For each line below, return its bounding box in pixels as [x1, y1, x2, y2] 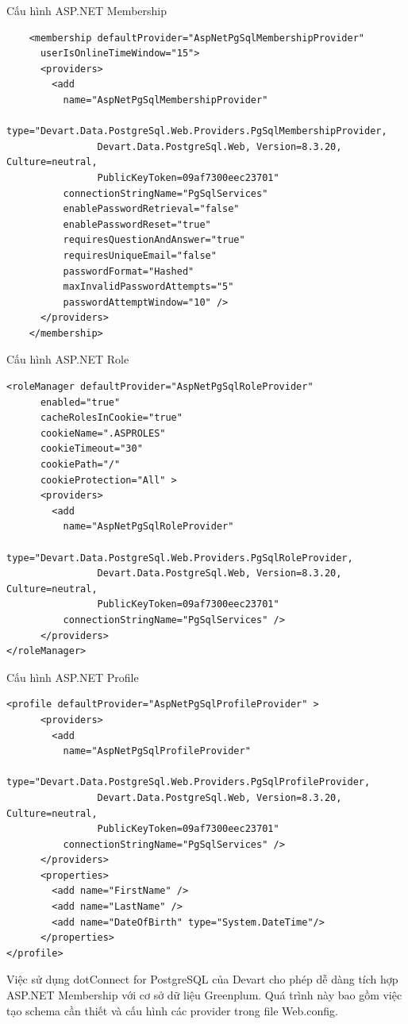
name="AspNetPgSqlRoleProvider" [63, 521, 234, 533]
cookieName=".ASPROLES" [40, 427, 166, 439]
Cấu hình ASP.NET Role [6, 351, 129, 368]
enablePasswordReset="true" [63, 218, 211, 230]
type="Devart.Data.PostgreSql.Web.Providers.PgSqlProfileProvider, [6, 776, 371, 788]
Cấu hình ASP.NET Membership [6, 2, 167, 18]
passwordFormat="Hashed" [63, 265, 194, 277]
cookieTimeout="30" [40, 443, 143, 455]
